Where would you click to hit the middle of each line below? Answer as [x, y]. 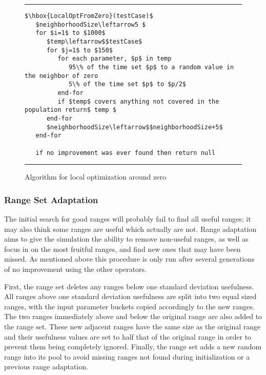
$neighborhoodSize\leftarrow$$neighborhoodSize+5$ [135, 127]
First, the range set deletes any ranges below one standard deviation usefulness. [129, 286]
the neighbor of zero [62, 76]
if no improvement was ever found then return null [126, 153]
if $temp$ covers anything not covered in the [138, 101]
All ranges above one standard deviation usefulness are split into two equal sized [130, 296]
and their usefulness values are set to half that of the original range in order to [128, 336]
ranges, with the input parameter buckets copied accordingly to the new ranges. [129, 306]
